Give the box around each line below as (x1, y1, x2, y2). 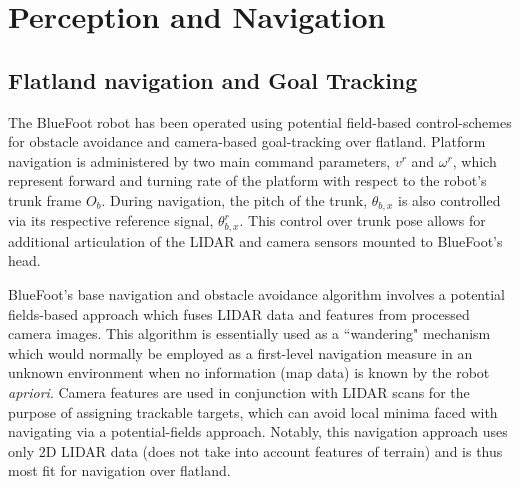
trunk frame (8, 189, 82, 210)
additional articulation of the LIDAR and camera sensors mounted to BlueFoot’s (8, 230, 503, 251)
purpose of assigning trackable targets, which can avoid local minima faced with (8, 401, 498, 422)
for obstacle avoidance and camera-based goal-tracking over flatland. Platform (8, 131, 486, 152)
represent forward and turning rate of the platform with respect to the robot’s (8, 170, 487, 191)
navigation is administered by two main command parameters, (8, 150, 391, 171)
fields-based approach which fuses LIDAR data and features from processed (8, 303, 470, 324)
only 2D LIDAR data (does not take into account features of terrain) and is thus (8, 440, 503, 461)
